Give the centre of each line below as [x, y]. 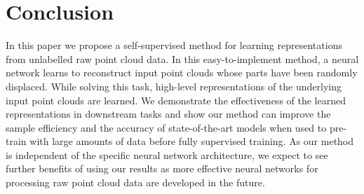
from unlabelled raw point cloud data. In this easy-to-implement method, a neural [182, 58]
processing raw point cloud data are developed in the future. [135, 182]
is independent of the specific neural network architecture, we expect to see [167, 154]
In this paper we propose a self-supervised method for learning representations [174, 45]
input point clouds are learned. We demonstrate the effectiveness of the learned [176, 100]
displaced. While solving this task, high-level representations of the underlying [174, 86]
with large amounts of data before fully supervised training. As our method [192, 141]
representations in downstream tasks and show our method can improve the [168, 114]
